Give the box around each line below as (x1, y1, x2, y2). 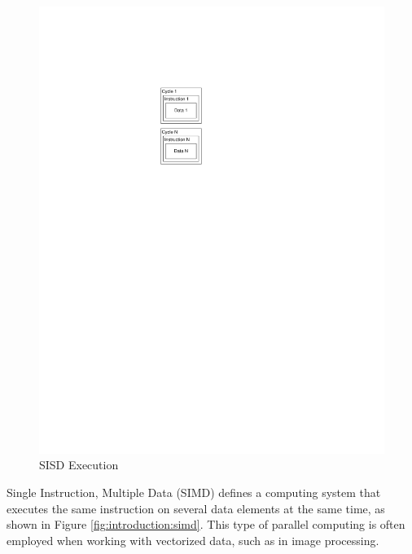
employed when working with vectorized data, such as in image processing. (7, 531, 379, 548)
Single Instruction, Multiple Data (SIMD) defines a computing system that (7, 484, 381, 501)
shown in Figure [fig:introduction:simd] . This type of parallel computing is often (7, 516, 405, 533)
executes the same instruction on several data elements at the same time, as (7, 499, 385, 517)
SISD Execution (39, 456, 119, 473)
